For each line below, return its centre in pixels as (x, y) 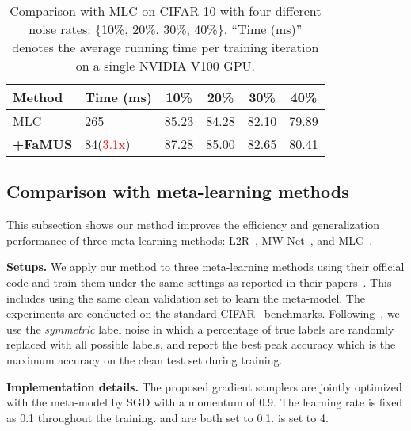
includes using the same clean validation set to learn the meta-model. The (186, 298)
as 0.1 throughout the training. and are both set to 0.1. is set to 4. (167, 417)
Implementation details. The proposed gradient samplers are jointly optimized (204, 386)
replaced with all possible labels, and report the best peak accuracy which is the (201, 344)
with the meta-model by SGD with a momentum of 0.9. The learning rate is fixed (205, 402)
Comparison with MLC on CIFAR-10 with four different (166, 11)
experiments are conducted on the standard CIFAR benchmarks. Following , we (203, 313)
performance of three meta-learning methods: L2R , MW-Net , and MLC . (190, 240)
